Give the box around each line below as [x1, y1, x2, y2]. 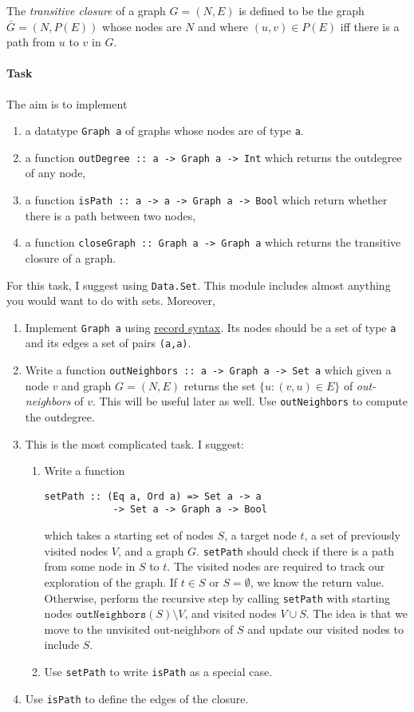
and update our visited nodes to [247, 620, 404, 637]
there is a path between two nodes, [25, 207, 196, 223]
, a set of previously [304, 527, 400, 544]
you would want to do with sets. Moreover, [6, 292, 215, 309]
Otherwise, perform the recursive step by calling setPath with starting [44, 589, 390, 606]
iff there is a [340, 18, 400, 34]
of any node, [25, 164, 86, 181]
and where [198, 18, 249, 34]
